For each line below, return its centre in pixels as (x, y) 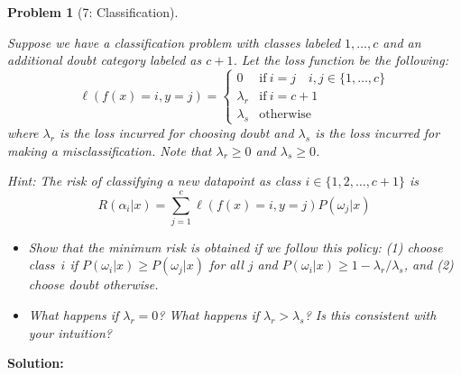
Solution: (36, 363)
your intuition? (70, 332)
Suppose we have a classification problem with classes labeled (174, 42)
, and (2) (429, 265)
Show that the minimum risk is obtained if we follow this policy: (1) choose (235, 247)
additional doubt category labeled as (105, 60)
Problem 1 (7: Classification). (93, 12)
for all (226, 265)
